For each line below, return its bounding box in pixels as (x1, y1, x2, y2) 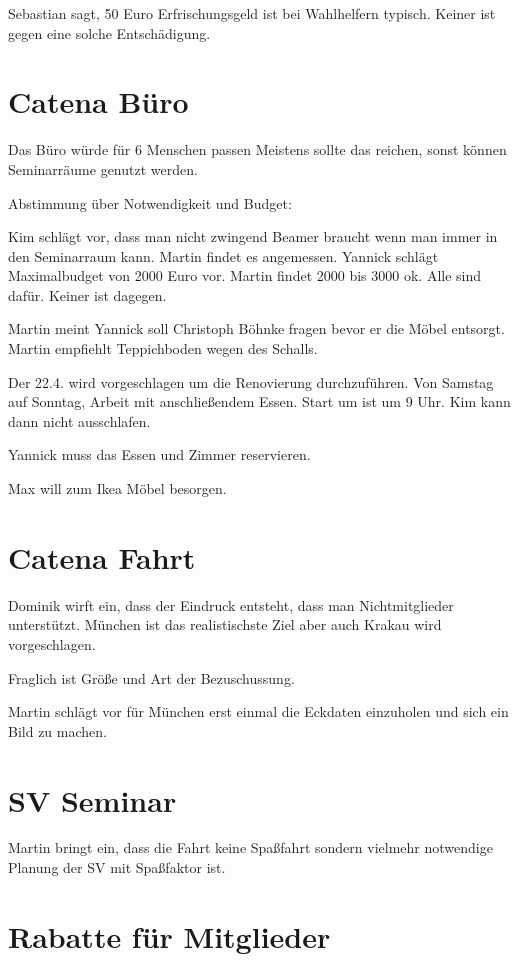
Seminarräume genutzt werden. (8, 158, 198, 179)
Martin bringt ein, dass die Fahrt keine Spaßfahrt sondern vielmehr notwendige (8, 837, 493, 858)
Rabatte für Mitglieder (8, 915, 331, 956)
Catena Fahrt (8, 536, 196, 577)
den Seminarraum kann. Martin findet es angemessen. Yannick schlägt (8, 245, 439, 266)
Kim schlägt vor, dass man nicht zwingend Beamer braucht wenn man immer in (8, 226, 498, 247)
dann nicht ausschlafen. (8, 410, 151, 431)
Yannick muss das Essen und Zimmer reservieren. (8, 444, 311, 465)
